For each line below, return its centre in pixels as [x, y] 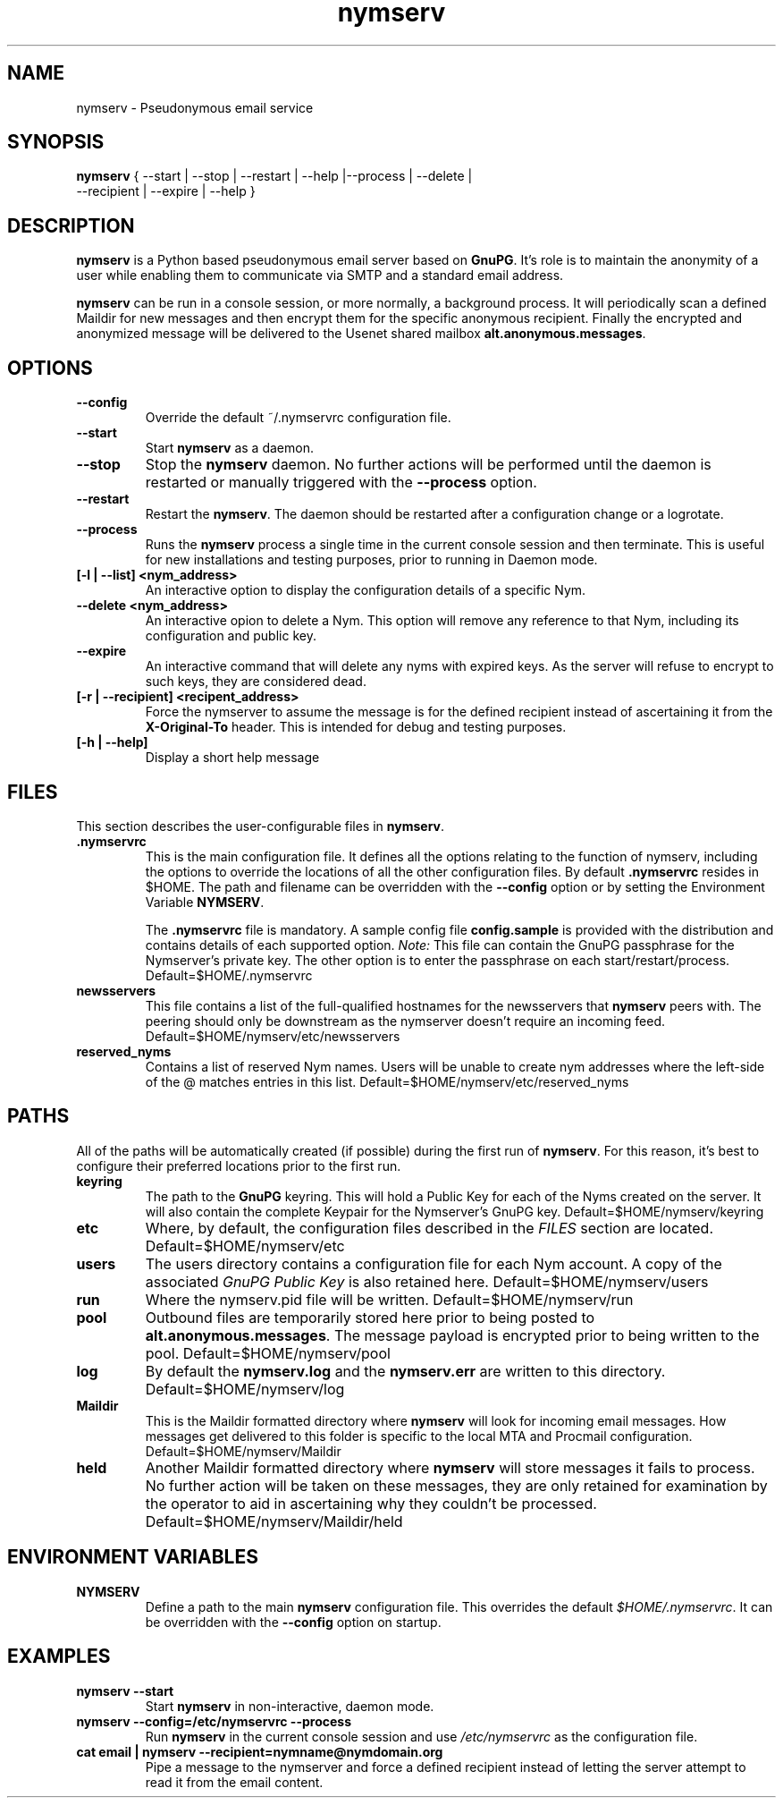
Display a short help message [232, 758]
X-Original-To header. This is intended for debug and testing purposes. [356, 727]
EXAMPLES [59, 1657]
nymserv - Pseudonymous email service [195, 107]
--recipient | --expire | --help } [166, 191]
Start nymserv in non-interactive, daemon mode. [290, 1706]
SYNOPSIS [56, 142]
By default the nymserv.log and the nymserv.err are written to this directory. [405, 1371]
